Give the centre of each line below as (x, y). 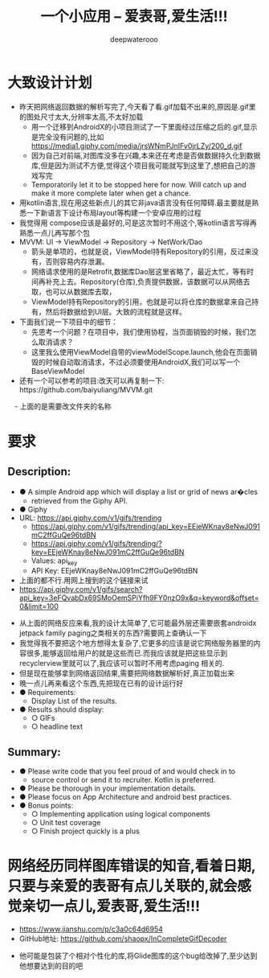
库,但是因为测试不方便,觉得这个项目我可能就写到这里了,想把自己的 (140, 165)
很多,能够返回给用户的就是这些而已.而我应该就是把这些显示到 (127, 653)
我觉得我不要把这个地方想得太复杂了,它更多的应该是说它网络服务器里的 (136, 643)
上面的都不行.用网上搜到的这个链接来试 (84, 581)
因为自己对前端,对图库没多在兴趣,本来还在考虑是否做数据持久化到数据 (146, 155)
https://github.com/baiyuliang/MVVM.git (86, 389)
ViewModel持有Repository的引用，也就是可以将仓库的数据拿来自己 (141, 302)
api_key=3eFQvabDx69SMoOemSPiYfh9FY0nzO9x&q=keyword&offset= (139, 598)
